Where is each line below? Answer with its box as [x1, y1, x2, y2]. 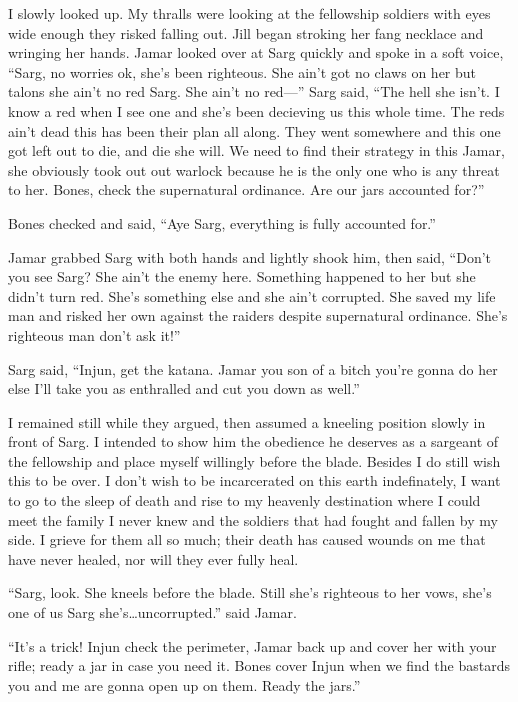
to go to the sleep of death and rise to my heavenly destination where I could [8, 490, 481, 511]
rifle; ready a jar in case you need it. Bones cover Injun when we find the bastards [8, 655, 510, 676]
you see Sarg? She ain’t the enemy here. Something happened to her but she [8, 266, 476, 287]
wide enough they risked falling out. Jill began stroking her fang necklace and [8, 22, 484, 43]
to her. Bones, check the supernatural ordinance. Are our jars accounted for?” [8, 179, 485, 200]
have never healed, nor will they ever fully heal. [8, 548, 299, 569]
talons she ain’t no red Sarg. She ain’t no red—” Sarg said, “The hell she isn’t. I [8, 81, 500, 102]
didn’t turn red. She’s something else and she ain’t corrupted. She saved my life [8, 285, 496, 306]
